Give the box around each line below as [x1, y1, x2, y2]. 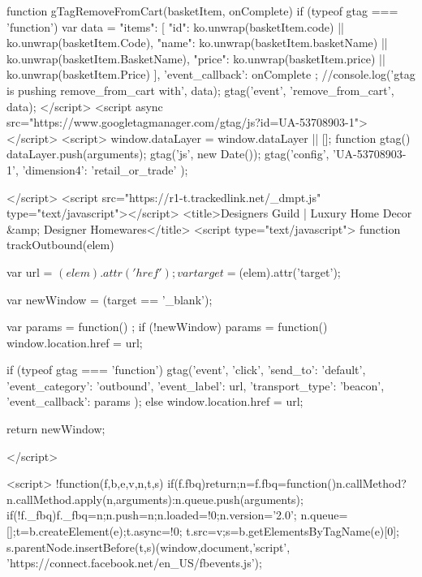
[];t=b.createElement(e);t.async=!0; [6, 523, 183, 540]
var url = [6, 263, 53, 280]
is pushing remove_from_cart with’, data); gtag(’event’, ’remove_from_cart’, [6, 81, 394, 98]
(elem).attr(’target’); [239, 263, 341, 280]
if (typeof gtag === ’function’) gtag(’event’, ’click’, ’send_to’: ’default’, [6, 361, 366, 378]
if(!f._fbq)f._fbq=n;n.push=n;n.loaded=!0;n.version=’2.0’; [6, 506, 297, 523]
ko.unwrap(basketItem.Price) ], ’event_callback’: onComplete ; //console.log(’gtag [6, 66, 416, 83]
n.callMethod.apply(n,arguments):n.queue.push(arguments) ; [6, 490, 304, 507]
